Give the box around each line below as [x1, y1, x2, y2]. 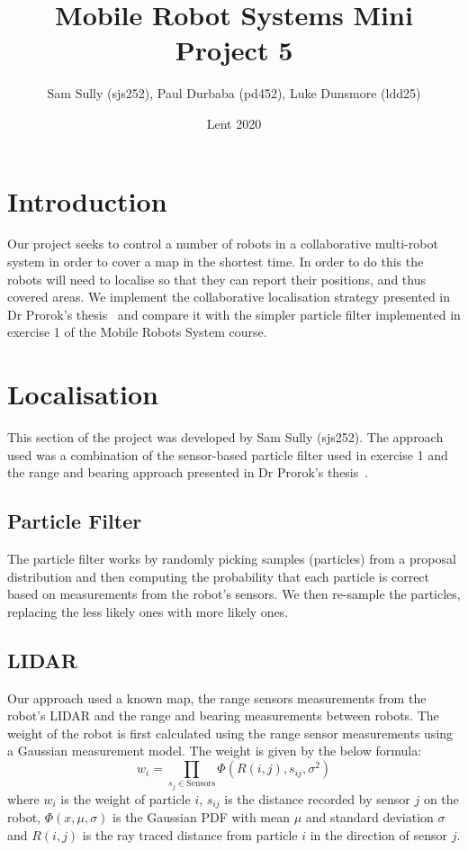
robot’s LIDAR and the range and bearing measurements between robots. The [7, 706, 439, 725]
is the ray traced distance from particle [82, 826, 298, 845]
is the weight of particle [60, 790, 191, 809]
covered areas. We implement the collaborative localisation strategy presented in [7, 287, 451, 306]
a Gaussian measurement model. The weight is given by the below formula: [7, 741, 422, 760]
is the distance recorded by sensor [224, 790, 410, 809]
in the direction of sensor [310, 826, 448, 845]
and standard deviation [305, 808, 434, 827]
